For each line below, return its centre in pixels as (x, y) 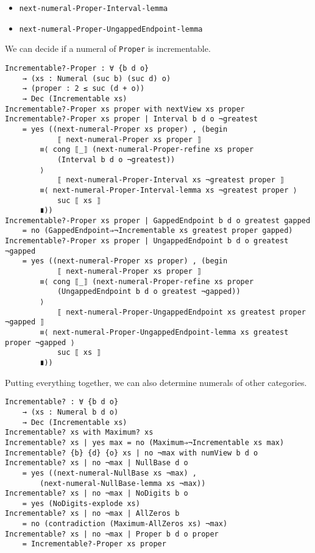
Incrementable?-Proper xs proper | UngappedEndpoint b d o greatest (147, 241)
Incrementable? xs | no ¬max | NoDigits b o (97, 494)
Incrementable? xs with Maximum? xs (79, 433)
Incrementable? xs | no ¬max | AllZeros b (92, 514)
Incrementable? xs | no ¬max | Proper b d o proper (112, 534)
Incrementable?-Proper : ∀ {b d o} (77, 68)
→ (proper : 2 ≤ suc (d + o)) (83, 89)
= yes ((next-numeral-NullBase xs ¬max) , (109, 473)
